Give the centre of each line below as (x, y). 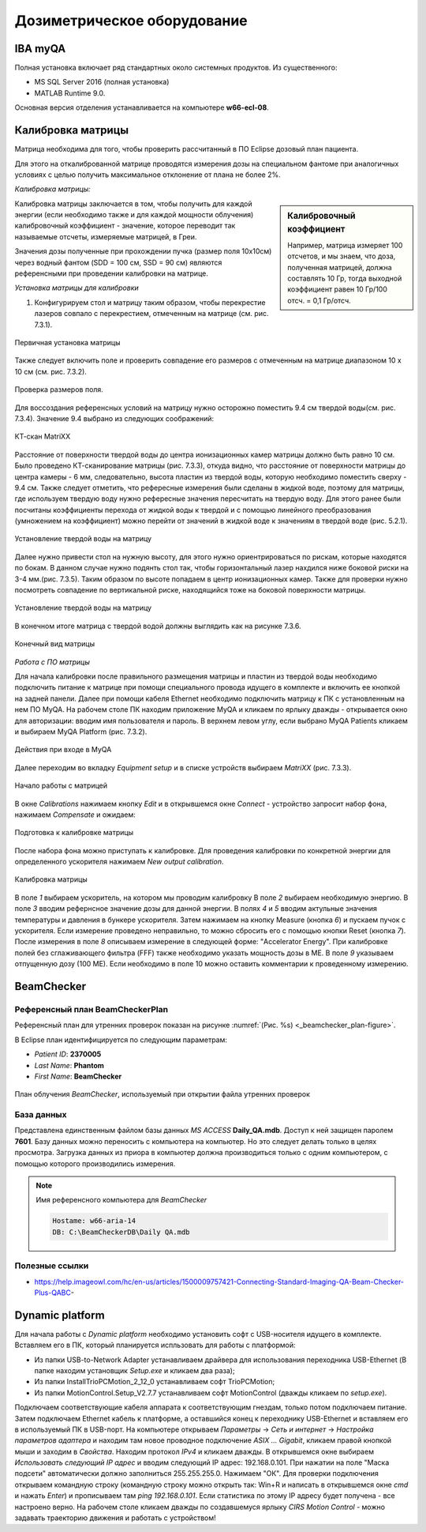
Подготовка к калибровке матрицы (74, 833)
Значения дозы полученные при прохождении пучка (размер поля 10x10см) (143, 251)
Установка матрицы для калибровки (77, 288)
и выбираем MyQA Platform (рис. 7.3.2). (81, 732)
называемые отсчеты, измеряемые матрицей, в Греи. (106, 236)
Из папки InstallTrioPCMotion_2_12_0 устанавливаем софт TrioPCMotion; (155, 1382)
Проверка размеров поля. (59, 390)
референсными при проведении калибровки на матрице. (111, 273)
